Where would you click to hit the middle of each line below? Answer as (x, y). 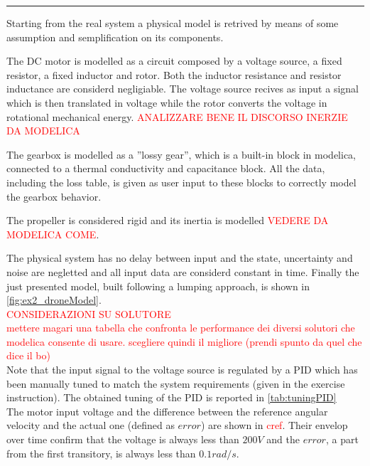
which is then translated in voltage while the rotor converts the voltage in (167, 102)
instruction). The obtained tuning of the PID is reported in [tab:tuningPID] (172, 397)
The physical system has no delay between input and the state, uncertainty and (180, 258)
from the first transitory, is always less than (101, 453)
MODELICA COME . (53, 234)
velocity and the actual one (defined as (91, 425)
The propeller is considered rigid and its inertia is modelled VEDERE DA (168, 220)
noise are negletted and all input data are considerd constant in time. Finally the (183, 271)
